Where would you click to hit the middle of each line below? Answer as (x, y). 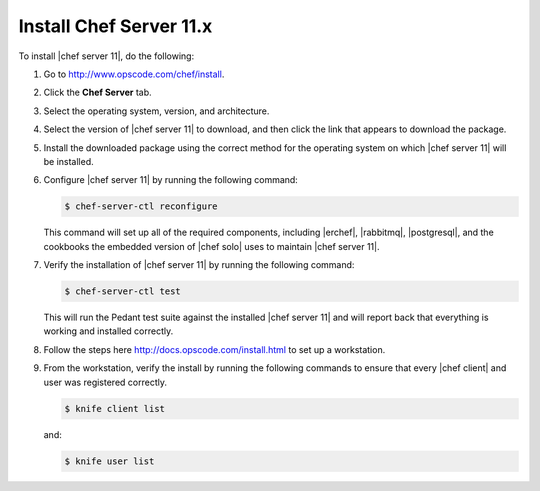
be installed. (68, 161)
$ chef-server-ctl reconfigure (141, 206)
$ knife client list (114, 408)
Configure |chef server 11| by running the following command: (171, 180)
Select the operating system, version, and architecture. (156, 111)
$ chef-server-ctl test (123, 291)
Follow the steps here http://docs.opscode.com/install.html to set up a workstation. (214, 349)
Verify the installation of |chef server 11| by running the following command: (199, 265)
